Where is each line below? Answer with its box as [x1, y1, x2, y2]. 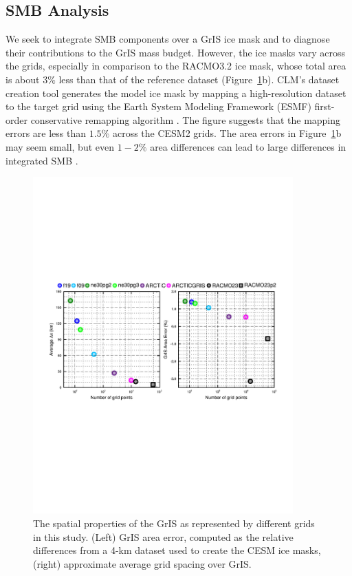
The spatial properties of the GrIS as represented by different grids [33, 515, 315, 530]
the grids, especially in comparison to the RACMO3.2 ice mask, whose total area [5, 58, 346, 73]
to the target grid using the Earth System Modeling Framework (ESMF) [5, 99, 311, 114]
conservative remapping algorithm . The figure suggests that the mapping [30, 112, 341, 127]
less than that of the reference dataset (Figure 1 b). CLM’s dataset [58, 72, 340, 86]
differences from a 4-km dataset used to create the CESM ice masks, [33, 543, 321, 557]
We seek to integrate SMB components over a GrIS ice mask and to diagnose [5, 32, 330, 46]
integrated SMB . [5, 153, 78, 167]
